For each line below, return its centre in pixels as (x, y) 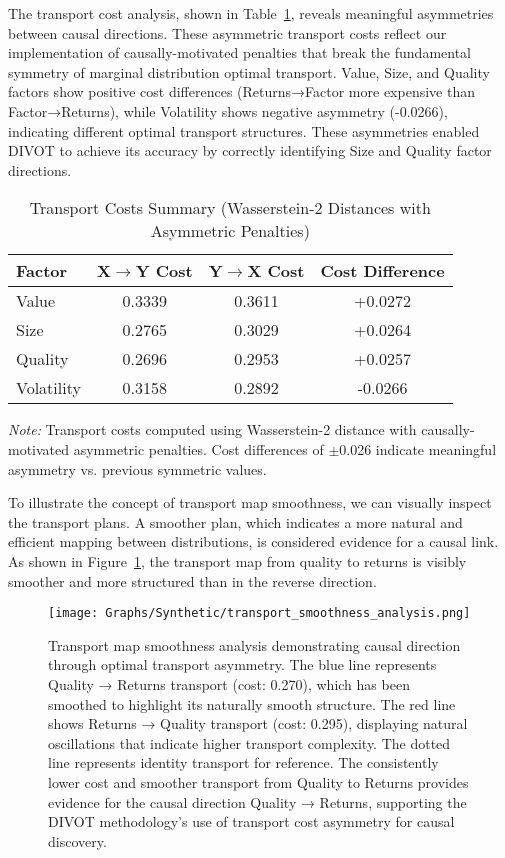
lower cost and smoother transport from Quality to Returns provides (258, 781)
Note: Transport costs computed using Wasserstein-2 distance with (212, 429)
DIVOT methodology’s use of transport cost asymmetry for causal (251, 821)
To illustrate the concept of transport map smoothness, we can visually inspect (250, 502)
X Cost (276, 271)
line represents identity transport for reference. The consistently (243, 762)
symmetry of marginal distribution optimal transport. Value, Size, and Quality (249, 71)
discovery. (77, 840)
